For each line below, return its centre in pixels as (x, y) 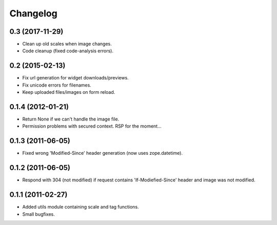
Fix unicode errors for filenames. (57, 85)
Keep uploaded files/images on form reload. (69, 92)
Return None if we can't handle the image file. (71, 119)
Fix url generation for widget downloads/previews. (76, 78)
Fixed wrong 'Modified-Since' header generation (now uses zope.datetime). (103, 153)
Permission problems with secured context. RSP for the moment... (92, 126)
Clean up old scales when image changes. (67, 44)
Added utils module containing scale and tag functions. (81, 207)
